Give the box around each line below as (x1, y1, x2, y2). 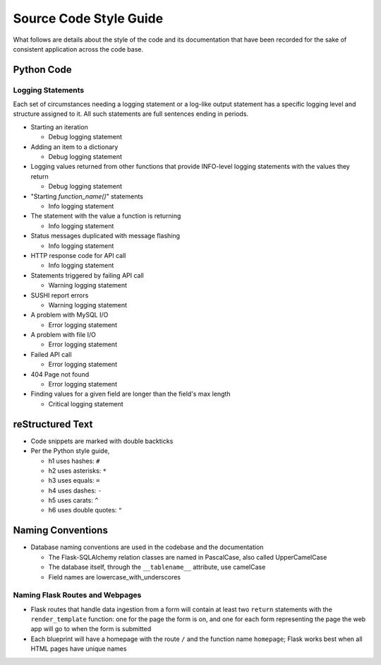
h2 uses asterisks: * (48, 466, 107, 475)
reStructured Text (13, 418, 93, 430)
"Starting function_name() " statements (30, 192, 144, 201)
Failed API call (30, 350, 72, 358)
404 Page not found (30, 370, 90, 378)
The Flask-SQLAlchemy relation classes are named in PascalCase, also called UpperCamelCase (48, 553, 327, 561)
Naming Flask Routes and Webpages (13, 590, 142, 600)
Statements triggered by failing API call (30, 271, 144, 279)
